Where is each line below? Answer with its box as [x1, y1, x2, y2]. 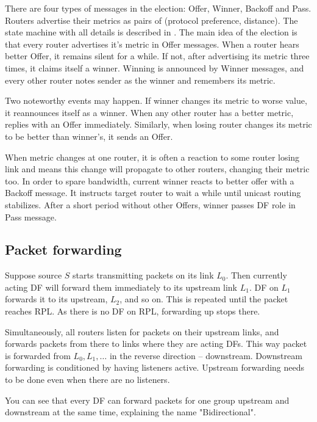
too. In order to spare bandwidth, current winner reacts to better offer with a [5, 174, 294, 187]
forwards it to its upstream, [5, 293, 108, 305]
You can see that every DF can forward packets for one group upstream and [5, 393, 290, 406]
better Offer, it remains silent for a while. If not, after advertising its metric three [5, 49, 310, 62]
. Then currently [226, 269, 287, 282]
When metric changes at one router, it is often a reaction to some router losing [5, 150, 300, 163]
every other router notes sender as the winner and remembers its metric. [5, 73, 276, 86]
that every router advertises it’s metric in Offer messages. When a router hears [5, 37, 299, 50]
